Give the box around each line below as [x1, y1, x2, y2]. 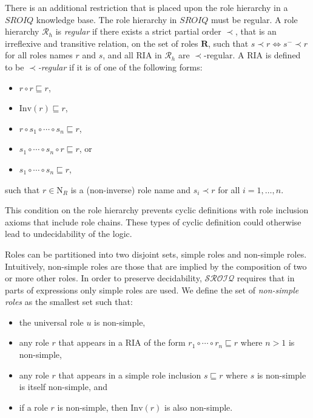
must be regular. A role [210, 13, 298, 26]
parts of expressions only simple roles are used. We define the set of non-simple [5, 283, 299, 296]
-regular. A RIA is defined [203, 49, 301, 61]
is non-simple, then [57, 400, 128, 413]
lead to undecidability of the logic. [5, 227, 132, 240]
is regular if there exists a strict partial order [55, 25, 221, 38]
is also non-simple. [164, 400, 233, 413]
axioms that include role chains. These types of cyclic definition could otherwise [5, 215, 301, 228]
